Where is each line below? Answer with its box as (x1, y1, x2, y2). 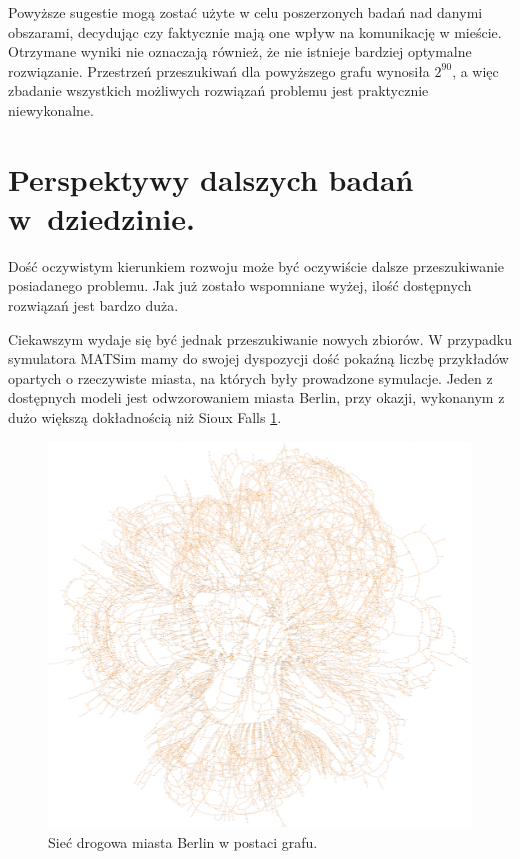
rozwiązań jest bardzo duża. (8, 295, 179, 316)
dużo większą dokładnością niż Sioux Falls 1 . (8, 407, 282, 428)
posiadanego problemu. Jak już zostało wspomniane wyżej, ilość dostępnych (8, 275, 472, 296)
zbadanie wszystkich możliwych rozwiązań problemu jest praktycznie (8, 80, 429, 101)
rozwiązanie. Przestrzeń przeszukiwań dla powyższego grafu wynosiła (8, 60, 430, 81)
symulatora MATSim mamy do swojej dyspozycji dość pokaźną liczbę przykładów (8, 348, 509, 369)
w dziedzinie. (8, 197, 195, 238)
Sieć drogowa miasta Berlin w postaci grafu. (48, 831, 318, 852)
